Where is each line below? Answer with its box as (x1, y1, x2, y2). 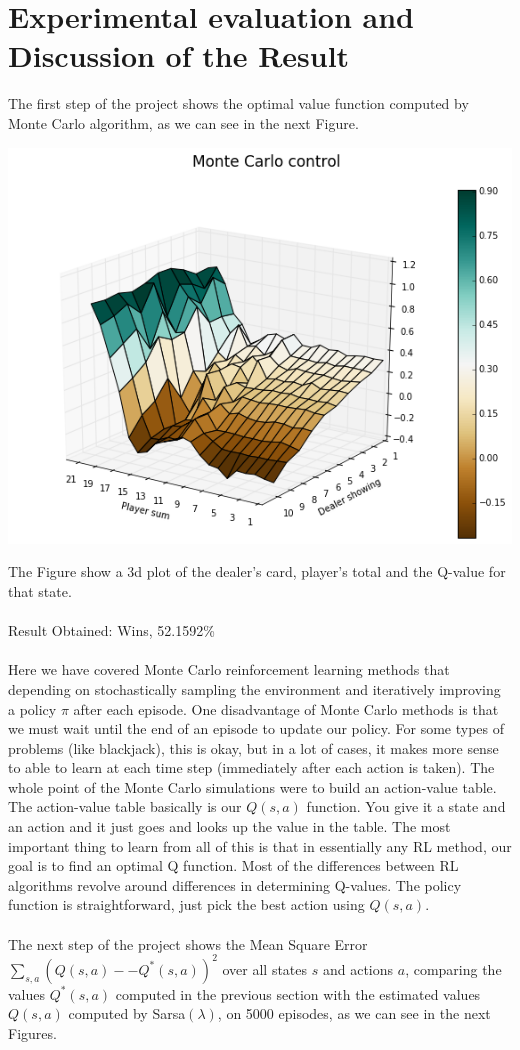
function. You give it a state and (306, 796, 506, 817)
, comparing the (405, 958, 502, 979)
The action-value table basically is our (8, 796, 242, 817)
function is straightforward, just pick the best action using (8, 894, 365, 915)
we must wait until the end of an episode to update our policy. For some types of (8, 718, 505, 739)
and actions (322, 958, 394, 979)
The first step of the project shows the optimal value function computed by (8, 93, 469, 114)
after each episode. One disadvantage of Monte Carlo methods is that (73, 698, 499, 719)
